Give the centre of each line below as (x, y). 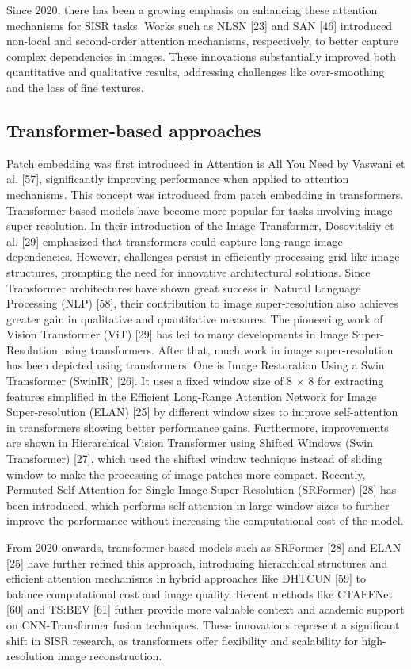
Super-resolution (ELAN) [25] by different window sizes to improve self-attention (202, 412)
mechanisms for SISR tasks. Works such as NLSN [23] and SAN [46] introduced (200, 25)
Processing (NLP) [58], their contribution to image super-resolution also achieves (202, 303)
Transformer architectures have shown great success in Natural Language (184, 287)
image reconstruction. (110, 656)
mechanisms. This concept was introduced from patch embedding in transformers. (205, 194)
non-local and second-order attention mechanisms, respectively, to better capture (202, 41)
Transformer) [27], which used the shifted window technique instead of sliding (194, 459)
